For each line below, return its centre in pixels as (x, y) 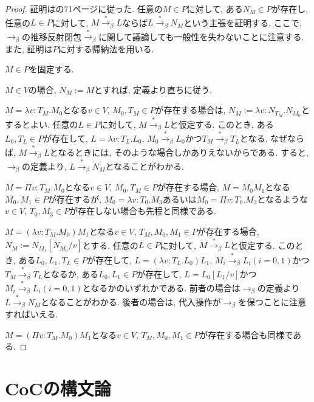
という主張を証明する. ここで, (243, 22)
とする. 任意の (110, 245)
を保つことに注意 (272, 301)
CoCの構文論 (58, 388)
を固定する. (51, 69)
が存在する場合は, (190, 110)
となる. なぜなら (272, 138)
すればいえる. (32, 314)
